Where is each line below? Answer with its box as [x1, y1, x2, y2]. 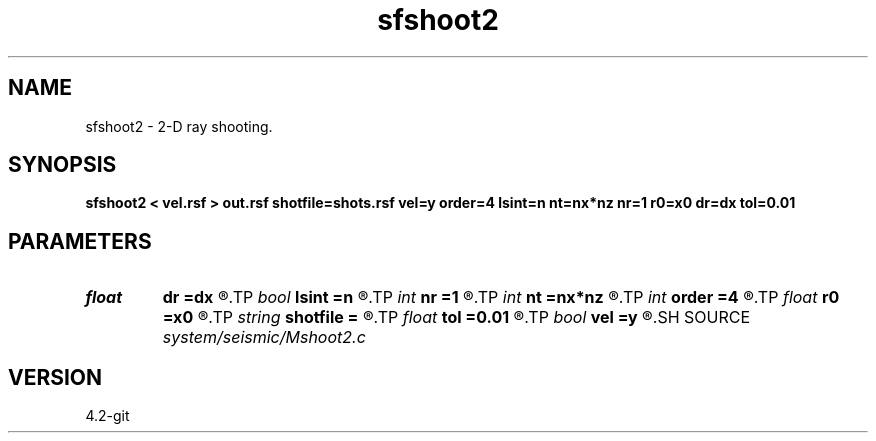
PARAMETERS [8, 228, 152, 254]
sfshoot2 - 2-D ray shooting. [85, 117, 273, 135]
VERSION [8, 364, 103, 390]
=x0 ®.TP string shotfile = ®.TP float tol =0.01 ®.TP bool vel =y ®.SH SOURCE [162, 307, 751, 328]
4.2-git [85, 407, 130, 425]
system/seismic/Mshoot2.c [162, 327, 366, 348]
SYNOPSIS [8, 152, 117, 178]
